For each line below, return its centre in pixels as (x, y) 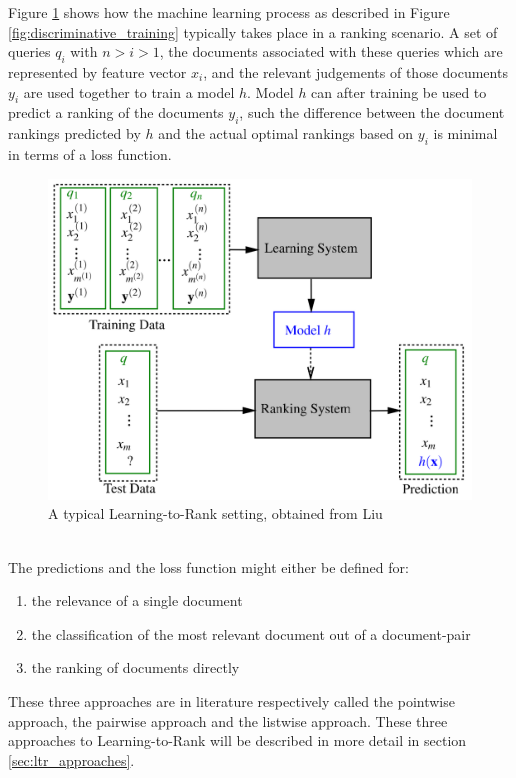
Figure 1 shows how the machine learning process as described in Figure (229, 12)
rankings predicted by (74, 133)
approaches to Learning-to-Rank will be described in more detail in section (237, 740)
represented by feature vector (97, 71)
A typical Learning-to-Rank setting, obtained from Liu (215, 513)
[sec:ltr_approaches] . (71, 759)
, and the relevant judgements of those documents (355, 71)
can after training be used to (399, 91)
